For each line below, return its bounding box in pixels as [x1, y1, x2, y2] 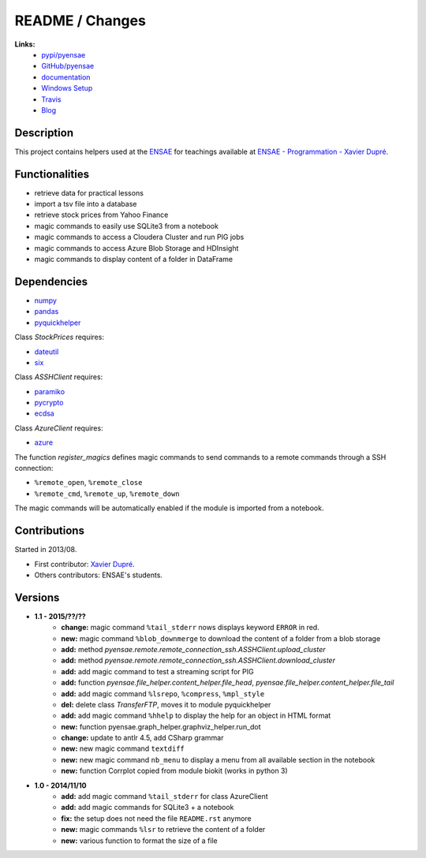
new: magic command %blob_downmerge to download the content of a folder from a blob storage [61, 633, 381, 643]
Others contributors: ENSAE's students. [34, 570, 163, 580]
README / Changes [14, 12, 146, 29]
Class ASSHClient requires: [14, 372, 103, 382]
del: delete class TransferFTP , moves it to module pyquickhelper [61, 699, 271, 709]
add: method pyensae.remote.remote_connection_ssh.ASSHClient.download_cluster [61, 655, 335, 666]
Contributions [14, 524, 84, 538]
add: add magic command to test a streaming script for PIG [61, 666, 254, 676]
